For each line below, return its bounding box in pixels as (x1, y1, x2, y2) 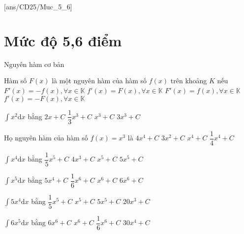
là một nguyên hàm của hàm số (52, 75, 147, 86)
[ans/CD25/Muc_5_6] (4, 1, 72, 11)
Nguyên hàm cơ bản (4, 59, 64, 69)
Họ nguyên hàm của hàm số (4, 133, 88, 143)
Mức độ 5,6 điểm (4, 30, 122, 50)
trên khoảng (170, 75, 207, 86)
